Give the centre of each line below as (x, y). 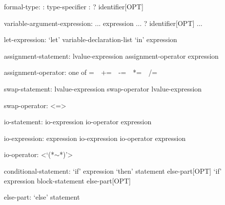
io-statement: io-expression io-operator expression (78, 122)
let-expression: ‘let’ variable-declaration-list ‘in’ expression (91, 39)
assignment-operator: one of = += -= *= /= (81, 72)
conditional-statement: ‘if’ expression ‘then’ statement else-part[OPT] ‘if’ (113, 171)
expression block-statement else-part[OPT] (67, 180)
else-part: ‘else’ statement (42, 197)
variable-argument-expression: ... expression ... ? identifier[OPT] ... (103, 23)
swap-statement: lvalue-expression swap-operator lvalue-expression (103, 88)
